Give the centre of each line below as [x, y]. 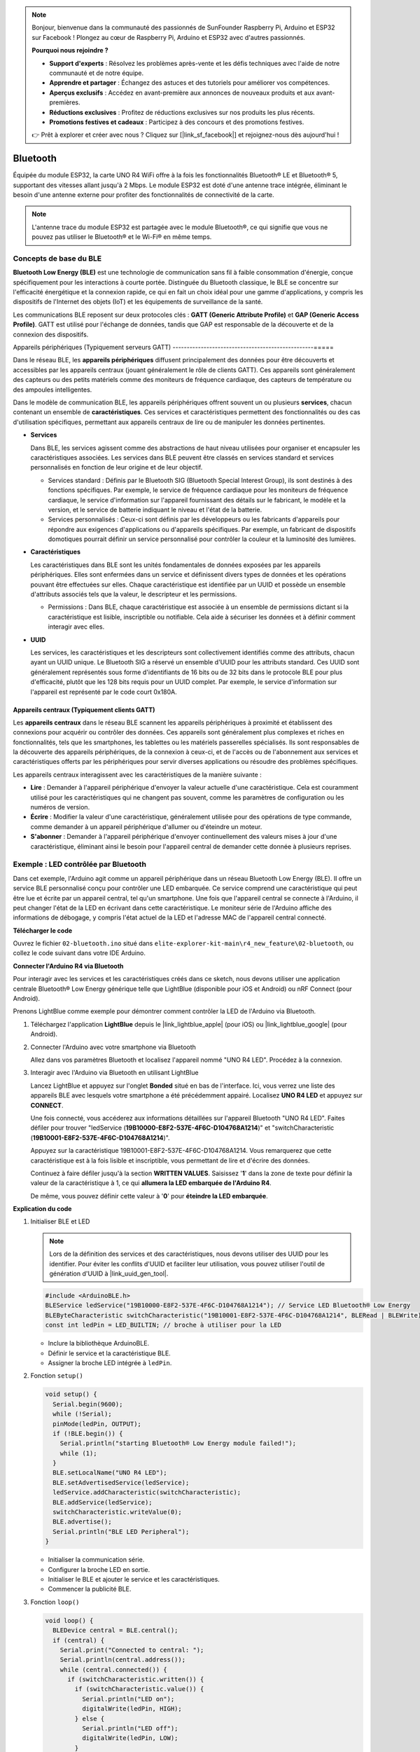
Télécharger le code [43, 930]
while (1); [78, 1453]
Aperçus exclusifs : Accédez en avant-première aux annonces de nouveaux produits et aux [182, 93]
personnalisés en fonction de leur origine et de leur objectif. [117, 467]
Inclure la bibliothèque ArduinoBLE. [99, 1343]
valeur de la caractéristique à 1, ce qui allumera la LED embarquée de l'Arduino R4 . [151, 1183]
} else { [90, 1718]
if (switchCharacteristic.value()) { [139, 1689]
